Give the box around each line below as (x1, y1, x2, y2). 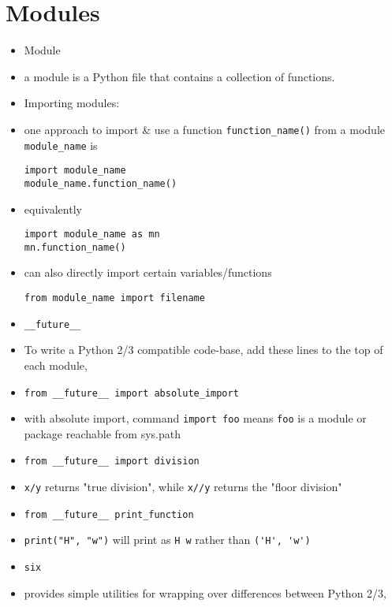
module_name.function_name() (24, 177, 177, 189)
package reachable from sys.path (24, 425, 181, 441)
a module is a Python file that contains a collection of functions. (24, 68, 335, 84)
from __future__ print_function (24, 508, 194, 520)
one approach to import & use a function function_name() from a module (24, 121, 386, 137)
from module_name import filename (24, 292, 205, 304)
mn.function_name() (24, 241, 126, 253)
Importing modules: (24, 95, 120, 111)
